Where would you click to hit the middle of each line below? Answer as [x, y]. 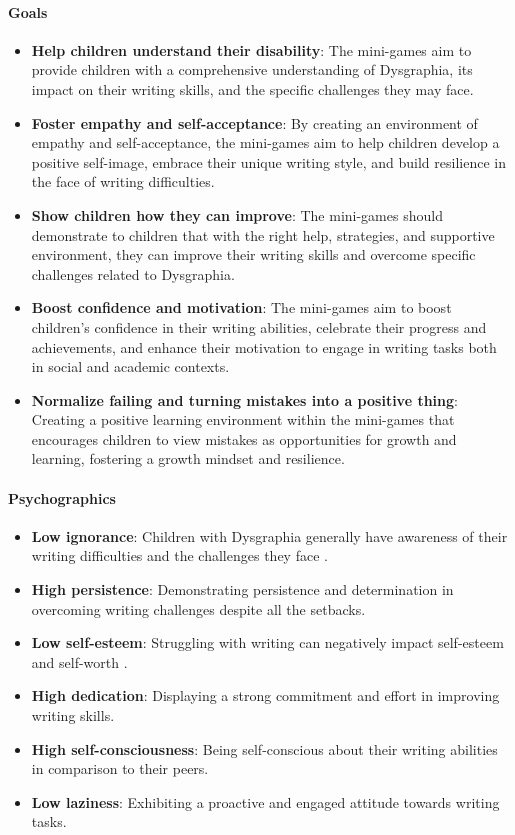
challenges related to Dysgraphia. [133, 273]
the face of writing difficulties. [123, 181]
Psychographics [62, 497]
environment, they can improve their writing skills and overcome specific [253, 254]
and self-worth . [79, 661]
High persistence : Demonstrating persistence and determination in [242, 589]
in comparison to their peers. [120, 768]
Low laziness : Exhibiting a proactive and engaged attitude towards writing [265, 801]
